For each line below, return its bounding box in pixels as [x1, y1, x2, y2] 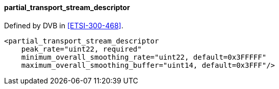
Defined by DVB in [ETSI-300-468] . [4, 21, 123, 30]
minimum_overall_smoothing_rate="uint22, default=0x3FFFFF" [21, 53, 267, 61]
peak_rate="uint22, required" [21, 45, 142, 53]
